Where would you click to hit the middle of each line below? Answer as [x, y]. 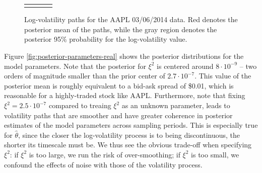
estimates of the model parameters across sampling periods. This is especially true [131, 125]
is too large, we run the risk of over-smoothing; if [105, 154]
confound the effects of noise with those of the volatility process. [103, 164]
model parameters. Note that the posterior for [75, 66]
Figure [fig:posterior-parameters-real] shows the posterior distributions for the [124, 56]
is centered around [185, 66]
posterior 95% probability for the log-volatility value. [106, 39]
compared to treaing [80, 105]
